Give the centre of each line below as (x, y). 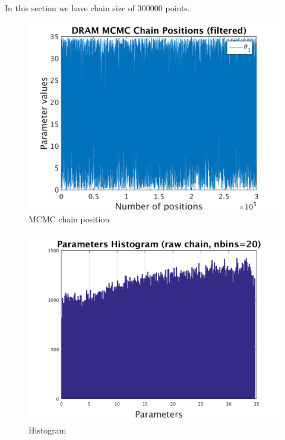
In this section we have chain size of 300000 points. (97, 8)
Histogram (47, 430)
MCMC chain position (69, 219)
